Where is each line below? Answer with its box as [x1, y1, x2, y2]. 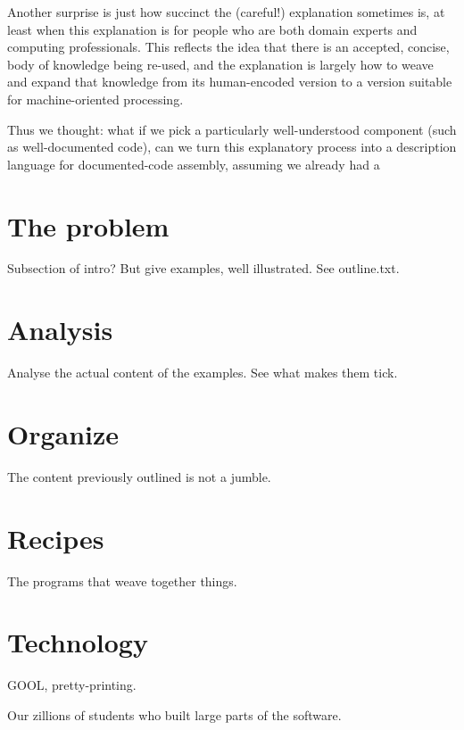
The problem [7, 207, 170, 244]
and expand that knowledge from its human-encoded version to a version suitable [7, 72, 452, 91]
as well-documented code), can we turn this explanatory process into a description [7, 137, 457, 156]
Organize [7, 415, 120, 452]
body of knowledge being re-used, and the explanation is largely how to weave [7, 54, 434, 73]
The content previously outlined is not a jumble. [7, 467, 271, 485]
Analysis [7, 311, 113, 348]
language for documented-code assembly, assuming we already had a [7, 154, 380, 173]
